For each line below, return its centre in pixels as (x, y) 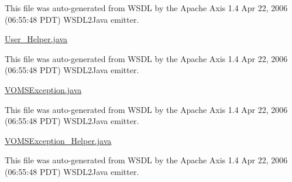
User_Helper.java (36, 39)
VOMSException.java (43, 89)
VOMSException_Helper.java (58, 140)
